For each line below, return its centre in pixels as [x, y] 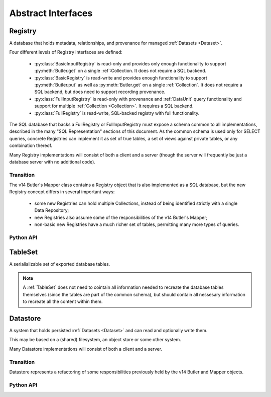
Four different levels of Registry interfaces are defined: [66, 52]
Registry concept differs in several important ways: [62, 192]
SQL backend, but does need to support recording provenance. [100, 92]
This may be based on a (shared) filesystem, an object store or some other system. [95, 340]
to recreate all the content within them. [63, 301]
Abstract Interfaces [51, 13]
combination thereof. [31, 145]
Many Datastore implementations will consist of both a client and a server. [86, 349]
